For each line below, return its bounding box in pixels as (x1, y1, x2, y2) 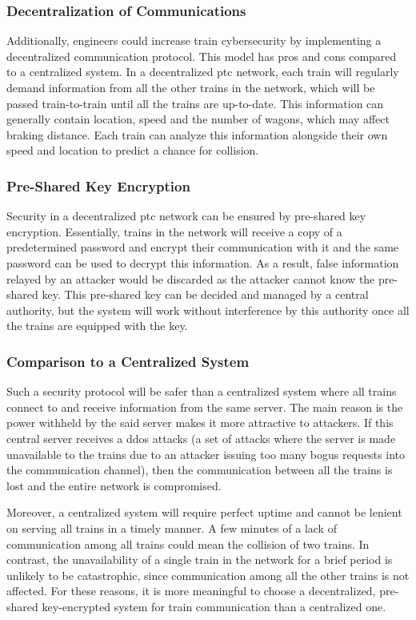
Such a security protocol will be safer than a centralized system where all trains (6, 383, 397, 400)
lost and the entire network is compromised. (6, 477, 222, 493)
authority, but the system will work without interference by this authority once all (6, 301, 410, 318)
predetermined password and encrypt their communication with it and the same (6, 239, 399, 256)
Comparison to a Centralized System (6, 351, 250, 371)
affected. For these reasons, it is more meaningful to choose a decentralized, (6, 582, 376, 599)
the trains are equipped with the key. (6, 317, 188, 334)
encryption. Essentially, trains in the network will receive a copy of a (6, 223, 342, 240)
